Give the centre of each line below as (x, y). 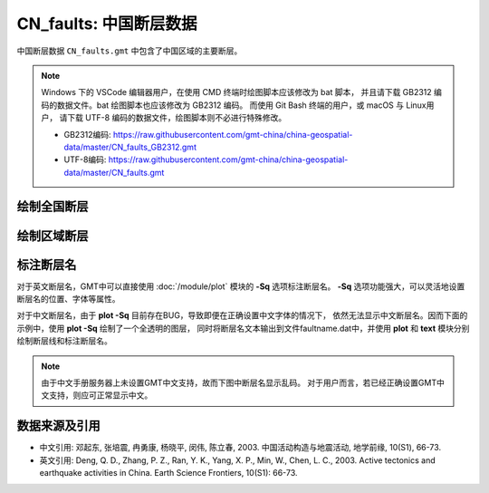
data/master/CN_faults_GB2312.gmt (130, 147)
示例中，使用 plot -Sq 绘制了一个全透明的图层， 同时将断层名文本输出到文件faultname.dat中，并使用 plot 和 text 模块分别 (243, 328)
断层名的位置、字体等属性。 (68, 299)
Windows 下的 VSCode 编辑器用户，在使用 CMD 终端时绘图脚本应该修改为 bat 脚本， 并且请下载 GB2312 (236, 92)
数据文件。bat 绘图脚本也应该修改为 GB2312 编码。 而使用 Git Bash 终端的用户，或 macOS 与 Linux (241, 105)
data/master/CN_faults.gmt (114, 172)
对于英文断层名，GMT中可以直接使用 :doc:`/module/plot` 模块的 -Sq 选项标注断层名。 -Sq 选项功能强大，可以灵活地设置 (241, 286)
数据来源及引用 (58, 426)
